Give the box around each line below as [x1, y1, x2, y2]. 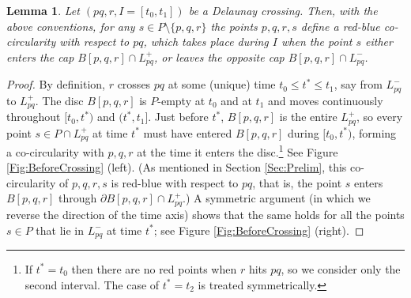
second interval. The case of [25, 276, 160, 292]
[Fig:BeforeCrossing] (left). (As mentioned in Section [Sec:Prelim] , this [6, 159, 347, 175]
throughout [6, 108, 61, 125]
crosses [117, 76, 151, 92]
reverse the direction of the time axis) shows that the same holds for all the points [6, 206, 405, 222]
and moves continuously [267, 92, 383, 108]
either [365, 33, 393, 50]
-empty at [157, 92, 205, 108]
